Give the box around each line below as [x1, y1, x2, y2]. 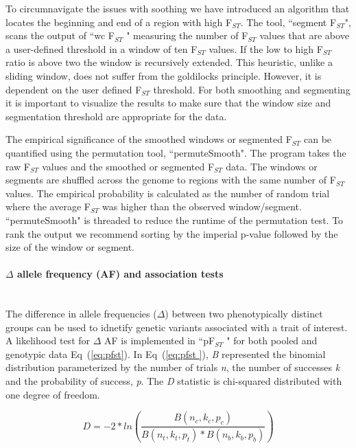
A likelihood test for [5, 333, 91, 348]
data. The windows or [226, 159, 318, 173]
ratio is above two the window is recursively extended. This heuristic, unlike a [5, 55, 333, 69]
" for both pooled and [226, 333, 318, 348]
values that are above [259, 28, 349, 43]
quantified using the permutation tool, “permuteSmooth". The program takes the [5, 145, 346, 159]
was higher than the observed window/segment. [102, 199, 302, 214]
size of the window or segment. [5, 240, 134, 254]
